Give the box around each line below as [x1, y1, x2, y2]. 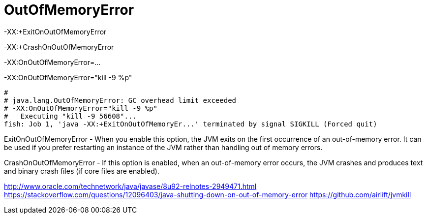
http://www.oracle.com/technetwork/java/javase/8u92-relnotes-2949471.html [4, 182, 257, 190]
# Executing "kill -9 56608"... [4, 112, 137, 120]
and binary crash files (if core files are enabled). [4, 166, 159, 175]
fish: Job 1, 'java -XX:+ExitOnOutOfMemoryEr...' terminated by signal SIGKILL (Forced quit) [4, 120, 377, 128]
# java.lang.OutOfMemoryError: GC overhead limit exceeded [4, 96, 237, 104]
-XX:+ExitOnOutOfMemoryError [4, 27, 107, 36]
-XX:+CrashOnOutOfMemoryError [4, 42, 114, 51]
